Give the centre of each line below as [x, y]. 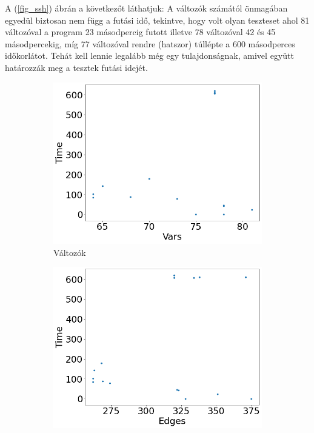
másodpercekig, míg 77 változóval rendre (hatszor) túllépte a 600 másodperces [150, 43]
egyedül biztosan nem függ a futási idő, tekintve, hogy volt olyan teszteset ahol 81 [157, 20]
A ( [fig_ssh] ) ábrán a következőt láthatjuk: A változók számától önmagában [146, 8]
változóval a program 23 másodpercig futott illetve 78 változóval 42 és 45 [140, 32]
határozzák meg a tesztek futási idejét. [76, 67]
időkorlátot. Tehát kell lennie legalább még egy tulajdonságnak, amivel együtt [149, 55]
